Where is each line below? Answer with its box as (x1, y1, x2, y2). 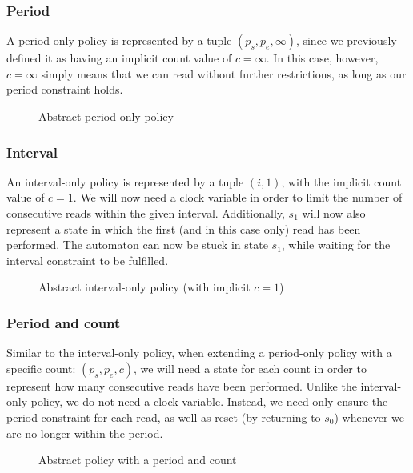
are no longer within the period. (6, 424, 163, 441)
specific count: (6, 359, 76, 376)
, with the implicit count (281, 173, 402, 190)
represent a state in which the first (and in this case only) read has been (6, 220, 361, 237)
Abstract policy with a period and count (38, 451, 237, 468)
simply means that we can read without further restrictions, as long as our (41, 65, 407, 82)
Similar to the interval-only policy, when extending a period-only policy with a (6, 344, 392, 361)
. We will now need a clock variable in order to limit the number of (73, 189, 403, 206)
